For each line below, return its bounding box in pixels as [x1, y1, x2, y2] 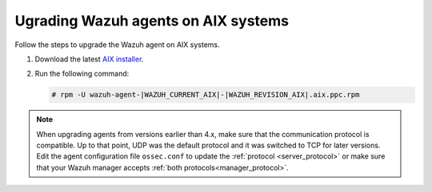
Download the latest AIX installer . [34, 54, 144, 64]
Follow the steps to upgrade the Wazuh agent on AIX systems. [14, 40, 220, 49]
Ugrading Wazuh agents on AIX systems [14, 12, 290, 29]
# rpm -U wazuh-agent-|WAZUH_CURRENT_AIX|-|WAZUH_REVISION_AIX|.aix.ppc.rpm [51, 90, 360, 100]
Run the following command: [34, 69, 130, 79]
